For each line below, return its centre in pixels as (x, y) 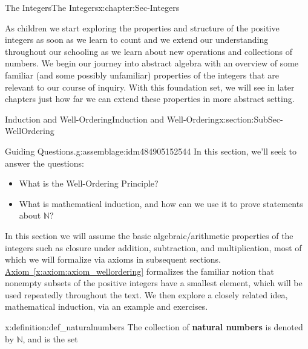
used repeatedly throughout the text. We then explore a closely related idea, (146, 294)
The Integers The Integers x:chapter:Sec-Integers (92, 7)
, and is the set (50, 338)
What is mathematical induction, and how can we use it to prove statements (161, 203)
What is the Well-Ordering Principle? (89, 183)
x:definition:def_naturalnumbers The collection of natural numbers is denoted (154, 327)
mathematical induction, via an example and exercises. (106, 306)
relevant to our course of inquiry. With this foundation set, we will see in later (150, 87)
